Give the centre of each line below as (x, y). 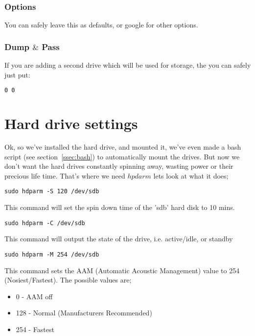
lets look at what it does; (191, 175)
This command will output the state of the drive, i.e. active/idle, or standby (119, 239)
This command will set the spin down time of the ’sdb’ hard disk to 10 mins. (120, 207)
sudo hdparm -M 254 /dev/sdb (52, 254)
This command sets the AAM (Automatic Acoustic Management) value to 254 (122, 270)
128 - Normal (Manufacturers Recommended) (84, 313)
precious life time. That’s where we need (65, 175)
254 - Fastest (35, 329)
